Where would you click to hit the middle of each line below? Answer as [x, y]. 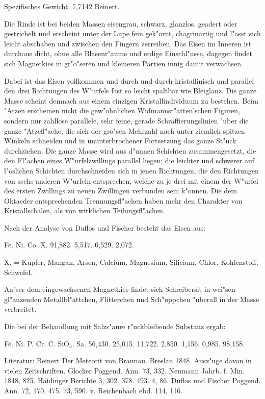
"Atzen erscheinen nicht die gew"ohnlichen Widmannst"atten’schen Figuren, [122, 110]
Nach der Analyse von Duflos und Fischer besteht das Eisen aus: [105, 227]
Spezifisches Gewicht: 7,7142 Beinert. [62, 6]
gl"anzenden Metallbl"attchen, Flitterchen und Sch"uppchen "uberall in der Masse [132, 299]
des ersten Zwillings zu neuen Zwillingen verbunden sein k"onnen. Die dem [121, 191]
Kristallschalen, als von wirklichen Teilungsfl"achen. [85, 210]
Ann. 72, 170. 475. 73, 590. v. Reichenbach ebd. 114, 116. [94, 390]
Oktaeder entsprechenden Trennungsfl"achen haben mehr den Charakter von [123, 200]
